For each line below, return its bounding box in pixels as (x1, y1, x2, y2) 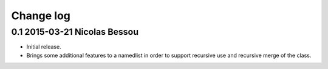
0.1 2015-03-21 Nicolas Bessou (11, 26, 139, 37)
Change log (11, 9, 71, 22)
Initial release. (26, 43, 61, 50)
